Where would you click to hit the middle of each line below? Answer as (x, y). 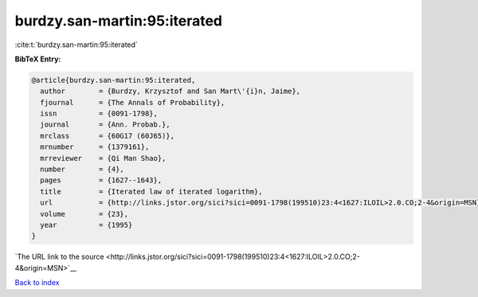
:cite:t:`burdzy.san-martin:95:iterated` (76, 45)
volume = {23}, (84, 214)
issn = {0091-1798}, (99, 114)
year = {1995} (86, 225)
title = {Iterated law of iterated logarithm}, (151, 191)
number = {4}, (82, 170)
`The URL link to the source (59, 257)
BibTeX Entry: (38, 59)
